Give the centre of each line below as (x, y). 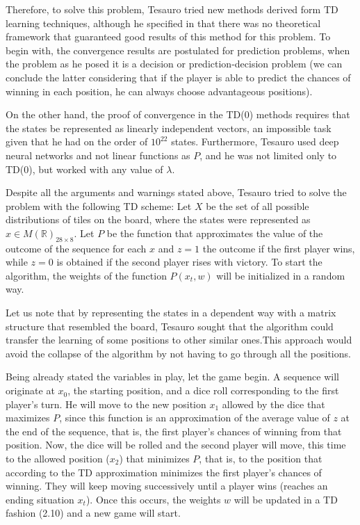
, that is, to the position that (261, 459)
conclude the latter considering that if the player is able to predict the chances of (178, 77)
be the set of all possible (257, 205)
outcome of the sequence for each (76, 248)
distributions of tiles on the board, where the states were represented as (158, 219)
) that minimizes (154, 459)
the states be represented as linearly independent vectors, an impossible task (169, 128)
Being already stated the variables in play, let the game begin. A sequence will (172, 377)
